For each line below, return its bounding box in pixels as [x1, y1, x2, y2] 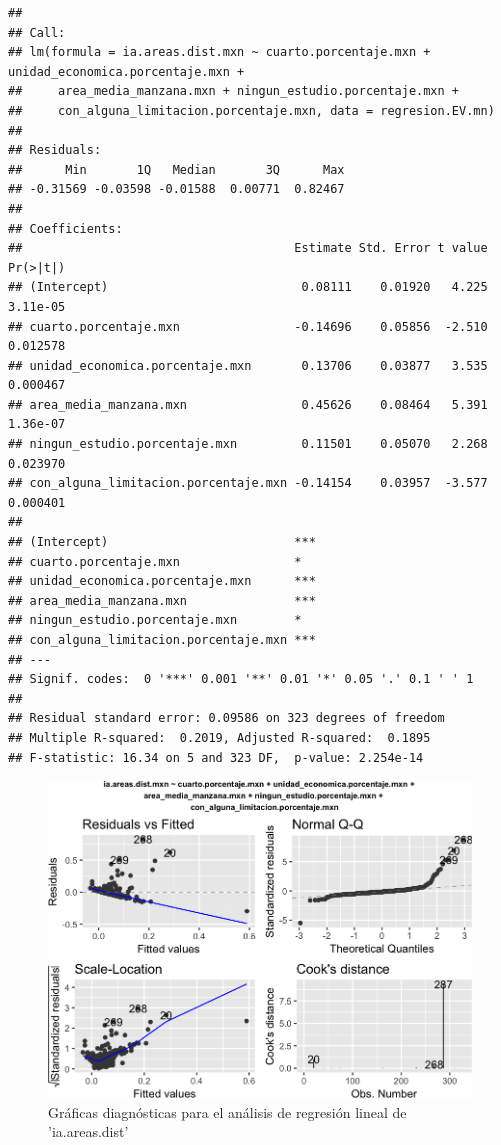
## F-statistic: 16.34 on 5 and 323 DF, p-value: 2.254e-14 [8, 750, 424, 765]
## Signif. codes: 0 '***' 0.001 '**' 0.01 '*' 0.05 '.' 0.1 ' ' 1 [8, 672, 474, 687]
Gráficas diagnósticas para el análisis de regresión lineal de [48, 1101, 407, 1122]
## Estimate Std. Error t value [8, 241, 488, 256]
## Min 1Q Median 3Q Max [8, 162, 345, 177]
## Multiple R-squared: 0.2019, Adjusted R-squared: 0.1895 [8, 730, 431, 745]
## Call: [8, 25, 66, 40]
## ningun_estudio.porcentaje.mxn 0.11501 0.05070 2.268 [8, 437, 488, 452]
